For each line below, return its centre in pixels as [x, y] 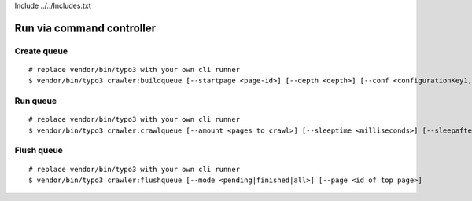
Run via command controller [85, 28]
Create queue [41, 51]
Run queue [36, 100]
